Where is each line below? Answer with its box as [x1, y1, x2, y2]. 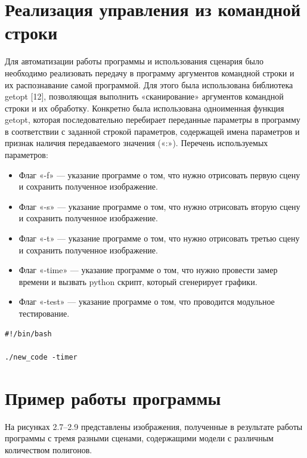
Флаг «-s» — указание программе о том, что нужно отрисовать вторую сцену [18, 200, 300, 212]
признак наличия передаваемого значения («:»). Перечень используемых [5, 137, 268, 149]
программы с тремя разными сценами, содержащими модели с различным [5, 432, 274, 444]
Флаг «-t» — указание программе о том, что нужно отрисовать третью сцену [18, 232, 300, 245]
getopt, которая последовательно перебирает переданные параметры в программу [5, 113, 300, 126]
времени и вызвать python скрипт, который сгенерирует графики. [18, 275, 258, 287]
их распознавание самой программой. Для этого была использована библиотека [5, 78, 293, 91]
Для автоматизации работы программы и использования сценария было [5, 55, 263, 67]
